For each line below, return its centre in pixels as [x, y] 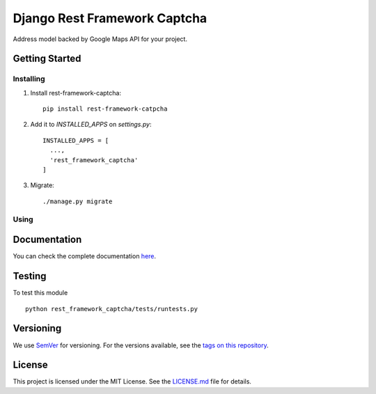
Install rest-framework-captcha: [76, 93]
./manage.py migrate [78, 201]
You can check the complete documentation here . [85, 256]
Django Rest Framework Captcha [110, 18]
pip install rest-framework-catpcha [105, 109]
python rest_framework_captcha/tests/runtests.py [112, 309]
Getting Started [47, 59]
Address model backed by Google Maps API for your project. [100, 39]
